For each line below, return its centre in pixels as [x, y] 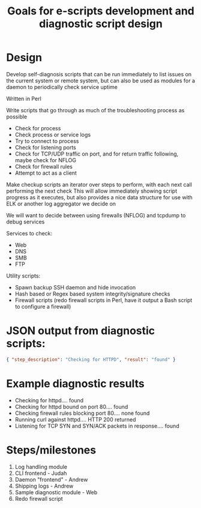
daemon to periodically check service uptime [62, 87]
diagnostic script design [101, 24]
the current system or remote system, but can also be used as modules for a [101, 80]
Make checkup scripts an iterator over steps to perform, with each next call [99, 184]
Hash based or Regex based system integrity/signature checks [92, 294]
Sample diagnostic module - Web [56, 492]
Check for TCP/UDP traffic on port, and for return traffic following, [97, 154]
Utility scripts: [23, 276]
